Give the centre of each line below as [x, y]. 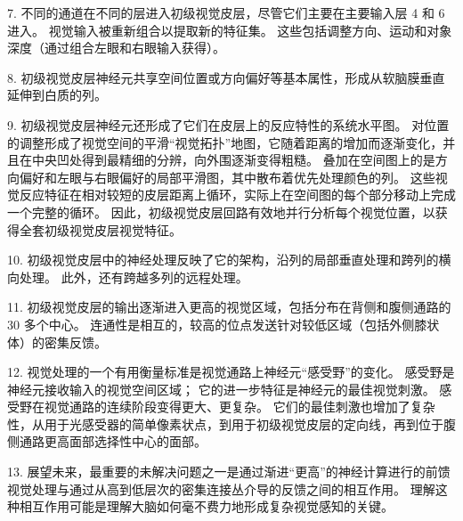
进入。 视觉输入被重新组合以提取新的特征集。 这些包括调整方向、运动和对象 [230, 30]
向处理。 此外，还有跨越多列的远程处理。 [128, 277]
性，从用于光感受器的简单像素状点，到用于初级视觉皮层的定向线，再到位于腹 [231, 423]
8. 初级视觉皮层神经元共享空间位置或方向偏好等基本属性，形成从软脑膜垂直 [226, 77]
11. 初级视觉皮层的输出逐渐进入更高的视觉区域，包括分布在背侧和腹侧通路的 [229, 307]
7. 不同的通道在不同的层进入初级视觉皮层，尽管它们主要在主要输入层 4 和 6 [226, 12]
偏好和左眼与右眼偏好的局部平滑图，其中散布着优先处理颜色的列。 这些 [227, 177]
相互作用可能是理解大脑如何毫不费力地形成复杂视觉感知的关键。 [206, 506]
